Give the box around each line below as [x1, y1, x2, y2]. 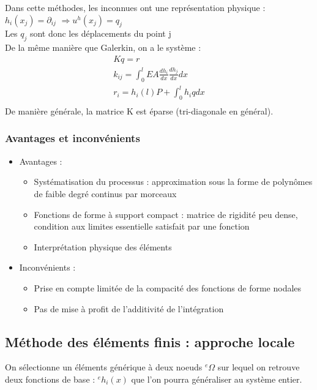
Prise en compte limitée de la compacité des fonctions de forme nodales [34, 281, 302, 294]
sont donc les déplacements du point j [29, 27, 171, 40]
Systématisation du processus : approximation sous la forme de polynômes [34, 175, 313, 188]
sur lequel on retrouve [217, 361, 300, 373]
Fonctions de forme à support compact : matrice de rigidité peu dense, [34, 208, 298, 220]
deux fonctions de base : [5, 372, 95, 385]
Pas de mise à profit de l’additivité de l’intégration [34, 302, 224, 315]
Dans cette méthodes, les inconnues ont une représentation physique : [5, 1, 266, 13]
